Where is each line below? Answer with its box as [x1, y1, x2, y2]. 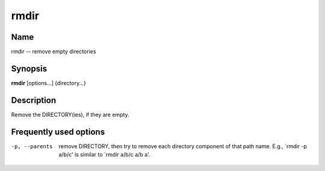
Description [11, 95, 57, 105]
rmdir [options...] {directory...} [11, 79, 87, 87]
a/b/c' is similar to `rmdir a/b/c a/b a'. [58, 151, 150, 158]
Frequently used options [11, 126, 105, 137]
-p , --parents [11, 143, 53, 150]
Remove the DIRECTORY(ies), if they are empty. [11, 111, 129, 118]
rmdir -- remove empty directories [11, 48, 96, 55]
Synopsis [11, 63, 48, 73]
